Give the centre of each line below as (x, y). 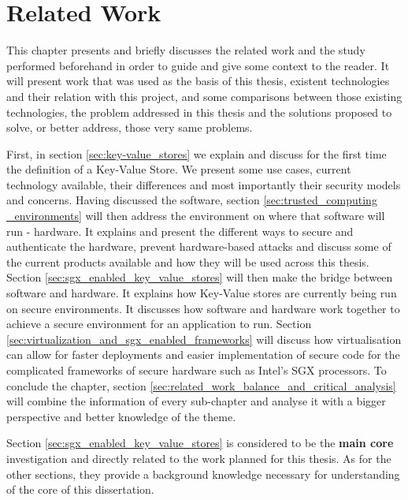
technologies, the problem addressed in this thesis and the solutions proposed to (199, 112)
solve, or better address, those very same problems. (130, 127)
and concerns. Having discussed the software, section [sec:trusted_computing (192, 200)
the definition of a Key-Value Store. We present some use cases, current (179, 169)
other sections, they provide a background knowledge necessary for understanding (203, 474)
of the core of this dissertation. (80, 489)
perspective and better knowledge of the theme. (121, 416)
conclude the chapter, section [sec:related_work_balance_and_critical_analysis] (201, 385)
